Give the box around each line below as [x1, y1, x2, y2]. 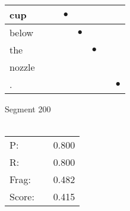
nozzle [9, 60, 35, 74]
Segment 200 [5, 103, 51, 115]
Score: [9, 190, 34, 204]
